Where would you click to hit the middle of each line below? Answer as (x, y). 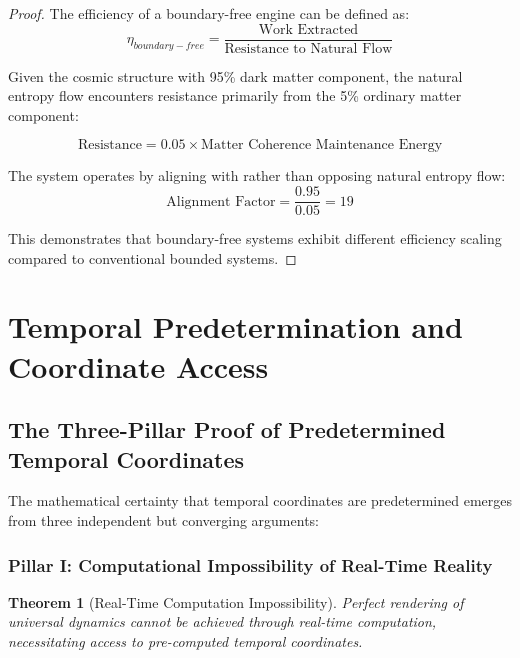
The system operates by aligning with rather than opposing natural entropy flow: (257, 175)
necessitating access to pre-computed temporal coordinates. (185, 641)
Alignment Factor (221, 201)
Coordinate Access (138, 365)
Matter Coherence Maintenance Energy (322, 145)
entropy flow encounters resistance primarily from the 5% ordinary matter (235, 95)
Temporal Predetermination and (235, 326)
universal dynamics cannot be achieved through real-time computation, (222, 621)
